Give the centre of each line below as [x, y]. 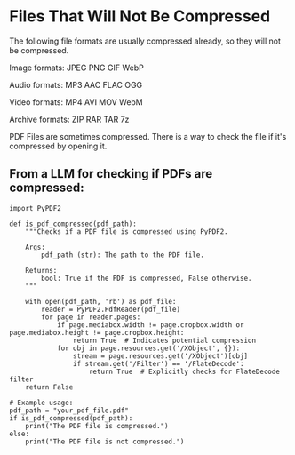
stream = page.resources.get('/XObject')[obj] [160, 356]
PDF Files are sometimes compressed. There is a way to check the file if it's [148, 136]
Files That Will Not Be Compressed [140, 16]
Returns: [41, 270]
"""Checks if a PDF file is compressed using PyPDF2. [127, 231]
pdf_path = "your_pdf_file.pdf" [69, 411]
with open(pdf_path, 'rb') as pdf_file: [101, 301]
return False [49, 387]
